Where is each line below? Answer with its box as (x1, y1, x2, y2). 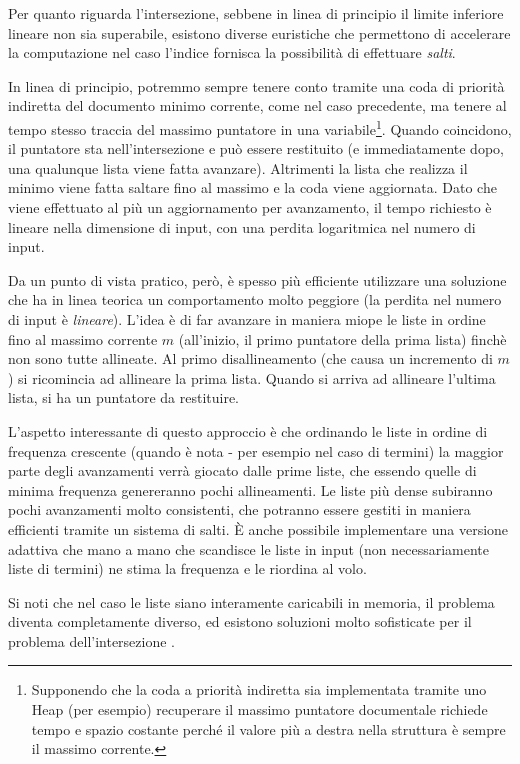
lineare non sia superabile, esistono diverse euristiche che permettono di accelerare (8, 22, 511, 43)
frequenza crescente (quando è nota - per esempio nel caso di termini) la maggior (8, 440, 504, 461)
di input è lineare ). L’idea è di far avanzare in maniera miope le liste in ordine (8, 308, 486, 329)
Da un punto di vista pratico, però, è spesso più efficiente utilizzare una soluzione (8, 269, 507, 290)
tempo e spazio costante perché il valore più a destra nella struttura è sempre (31, 718, 506, 739)
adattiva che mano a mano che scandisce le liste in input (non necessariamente (8, 538, 490, 559)
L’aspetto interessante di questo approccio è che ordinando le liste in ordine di (8, 420, 488, 441)
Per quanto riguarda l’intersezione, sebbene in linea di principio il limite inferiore (8, 3, 504, 23)
